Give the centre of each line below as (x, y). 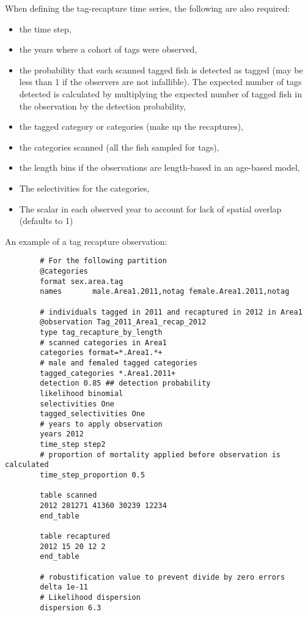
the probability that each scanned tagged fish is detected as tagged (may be (161, 69)
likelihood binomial (82, 393)
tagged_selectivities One (93, 414)
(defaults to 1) (46, 221)
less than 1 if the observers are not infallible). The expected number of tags (160, 82)
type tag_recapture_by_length (101, 332)
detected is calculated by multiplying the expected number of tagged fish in (160, 93)
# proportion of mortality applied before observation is (160, 454)
